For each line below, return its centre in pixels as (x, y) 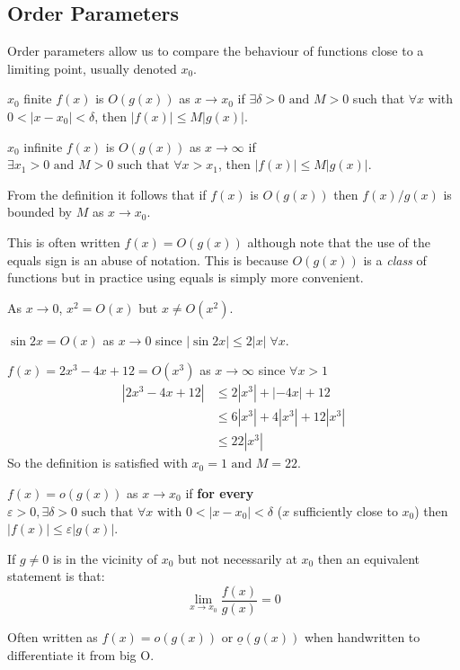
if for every (220, 493)
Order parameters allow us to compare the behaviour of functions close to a (216, 51)
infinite (43, 146)
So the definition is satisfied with (97, 463)
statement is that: (56, 576)
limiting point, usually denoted (92, 68)
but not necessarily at (238, 558)
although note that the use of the (339, 241)
